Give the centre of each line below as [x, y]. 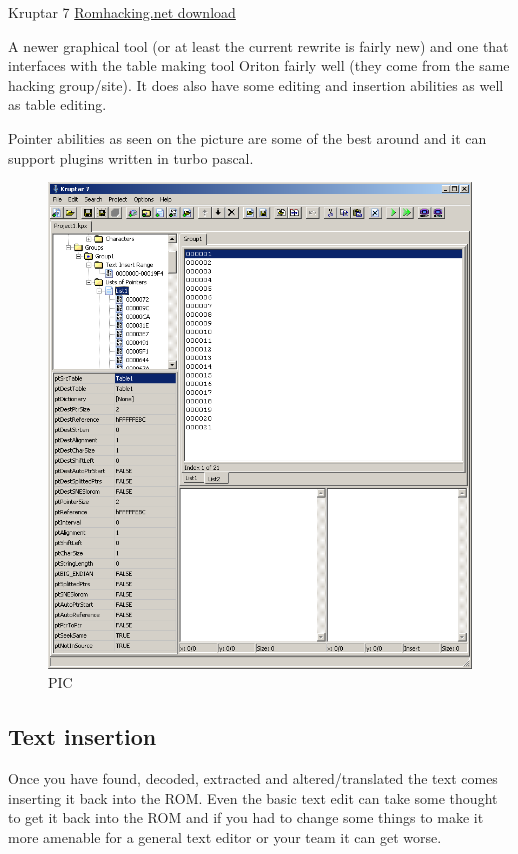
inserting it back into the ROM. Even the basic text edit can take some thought [253, 797]
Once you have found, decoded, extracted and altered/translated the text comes [253, 778]
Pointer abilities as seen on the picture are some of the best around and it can [247, 137]
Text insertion [82, 736]
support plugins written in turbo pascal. [131, 157]
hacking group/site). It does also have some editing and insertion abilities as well [256, 84]
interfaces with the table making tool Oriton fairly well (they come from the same [259, 65]
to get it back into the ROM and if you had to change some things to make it [246, 817]
